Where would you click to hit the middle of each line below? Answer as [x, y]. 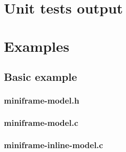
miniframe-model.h [42, 100]
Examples [37, 46]
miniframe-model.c [41, 123]
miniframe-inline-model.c [54, 145]
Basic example [40, 77]
